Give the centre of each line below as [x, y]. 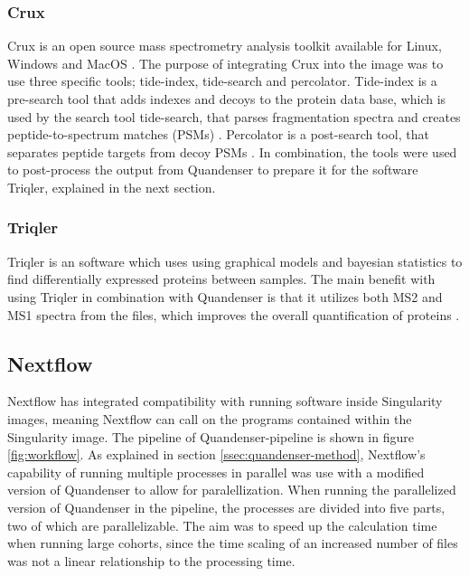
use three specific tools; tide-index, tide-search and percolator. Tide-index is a [222, 81]
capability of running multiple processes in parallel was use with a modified [216, 472]
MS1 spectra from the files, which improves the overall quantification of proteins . [234, 314]
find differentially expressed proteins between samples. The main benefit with [221, 279]
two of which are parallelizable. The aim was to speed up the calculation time [222, 525]
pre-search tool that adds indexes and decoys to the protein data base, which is [227, 99]
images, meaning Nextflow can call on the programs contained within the [210, 418]
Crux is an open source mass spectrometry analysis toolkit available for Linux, [225, 46]
